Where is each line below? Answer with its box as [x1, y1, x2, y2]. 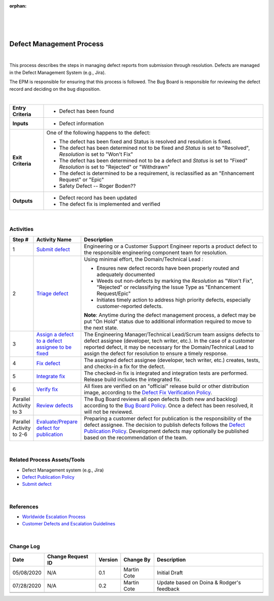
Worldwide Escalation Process [22, 514, 86, 520]
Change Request [47, 553, 88, 560]
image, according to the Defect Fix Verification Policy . [84, 389, 213, 396]
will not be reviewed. [84, 408, 133, 415]
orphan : [9, 3, 27, 9]
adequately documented [96, 271, 155, 278]
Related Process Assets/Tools [9, 456, 85, 463]
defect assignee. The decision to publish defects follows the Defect [84, 421, 246, 428]
